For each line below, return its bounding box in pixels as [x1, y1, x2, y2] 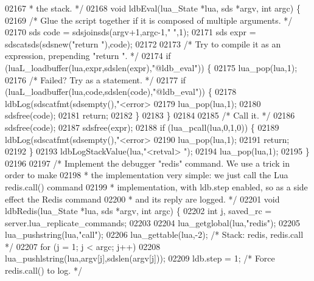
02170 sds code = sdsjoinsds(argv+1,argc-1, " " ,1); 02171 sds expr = [5, 26, 256, 38]
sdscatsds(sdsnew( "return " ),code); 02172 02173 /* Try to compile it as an [5, 37, 281, 50]
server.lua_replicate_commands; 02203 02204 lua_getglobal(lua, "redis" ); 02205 [5, 216, 300, 229]
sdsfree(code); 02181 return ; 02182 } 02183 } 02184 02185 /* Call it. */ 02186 [5, 109, 295, 122]
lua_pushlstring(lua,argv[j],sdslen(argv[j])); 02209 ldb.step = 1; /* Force [5, 252, 275, 265]
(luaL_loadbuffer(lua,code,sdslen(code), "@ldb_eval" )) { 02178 [5, 85, 237, 98]
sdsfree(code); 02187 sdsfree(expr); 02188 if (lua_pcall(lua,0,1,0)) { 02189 [5, 120, 279, 133]
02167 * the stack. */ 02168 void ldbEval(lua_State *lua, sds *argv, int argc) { [5, 2, 301, 14]
